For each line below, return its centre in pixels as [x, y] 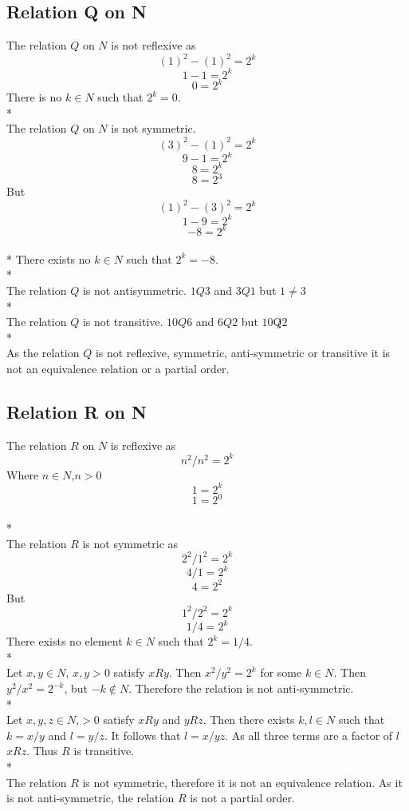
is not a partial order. [242, 798]
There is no [34, 97]
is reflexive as [143, 445]
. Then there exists [249, 720]
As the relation [43, 353]
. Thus [42, 751]
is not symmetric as [130, 543]
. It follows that [142, 735]
